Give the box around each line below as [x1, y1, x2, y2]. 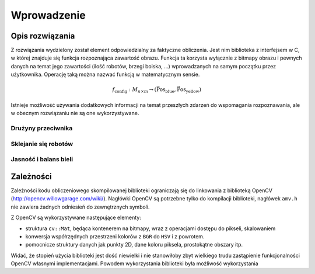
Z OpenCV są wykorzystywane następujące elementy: [10, 214, 141, 221]
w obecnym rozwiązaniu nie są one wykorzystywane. [10, 110, 139, 117]
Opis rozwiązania [10, 31, 75, 41]
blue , [165, 86, 176, 95]
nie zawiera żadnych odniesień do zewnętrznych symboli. [10, 203, 150, 210]
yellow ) [185, 86, 201, 95]
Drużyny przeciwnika [10, 124, 73, 133]
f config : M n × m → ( [112, 86, 157, 95]
